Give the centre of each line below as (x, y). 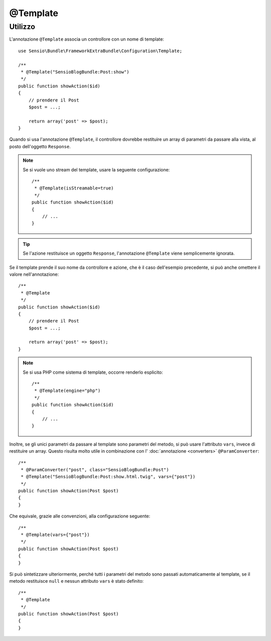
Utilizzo (22, 27)
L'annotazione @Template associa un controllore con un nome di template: (87, 39)
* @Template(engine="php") (67, 391)
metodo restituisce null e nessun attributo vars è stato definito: (77, 581)
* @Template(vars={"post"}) (55, 535)
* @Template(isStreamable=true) (74, 188)
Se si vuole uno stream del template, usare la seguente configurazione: (96, 170)
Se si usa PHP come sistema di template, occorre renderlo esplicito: (93, 372)
